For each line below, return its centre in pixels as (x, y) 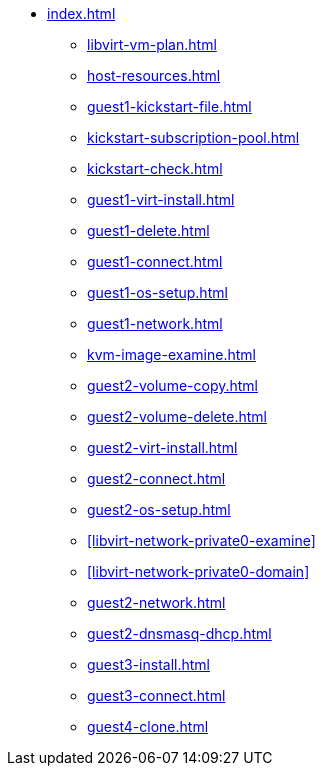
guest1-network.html (155, 323)
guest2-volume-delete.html (177, 416)
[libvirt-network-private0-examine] (201, 540)
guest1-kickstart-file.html (169, 106)
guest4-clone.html (148, 726)
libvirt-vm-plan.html (152, 44)
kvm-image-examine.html (171, 354)
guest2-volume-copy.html (172, 385)
